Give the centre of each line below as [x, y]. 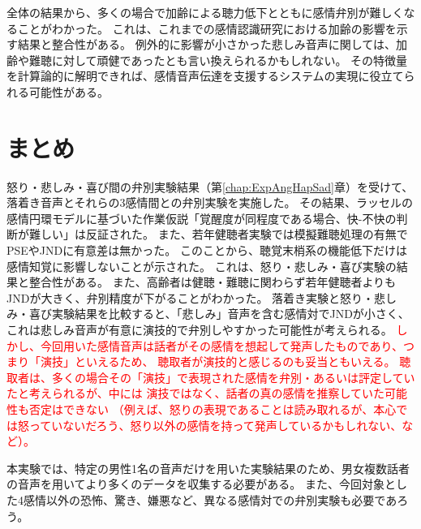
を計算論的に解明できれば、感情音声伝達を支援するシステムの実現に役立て [205, 76]
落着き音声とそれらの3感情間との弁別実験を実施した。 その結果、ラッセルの [210, 202]
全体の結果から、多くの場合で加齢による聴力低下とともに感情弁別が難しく [205, 12]
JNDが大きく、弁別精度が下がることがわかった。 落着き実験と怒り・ [191, 297]
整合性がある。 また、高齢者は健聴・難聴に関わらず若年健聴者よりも [213, 282]
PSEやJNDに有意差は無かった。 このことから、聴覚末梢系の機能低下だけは [207, 250]
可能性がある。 [69, 91]
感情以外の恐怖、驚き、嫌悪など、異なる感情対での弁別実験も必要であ [210, 499]
